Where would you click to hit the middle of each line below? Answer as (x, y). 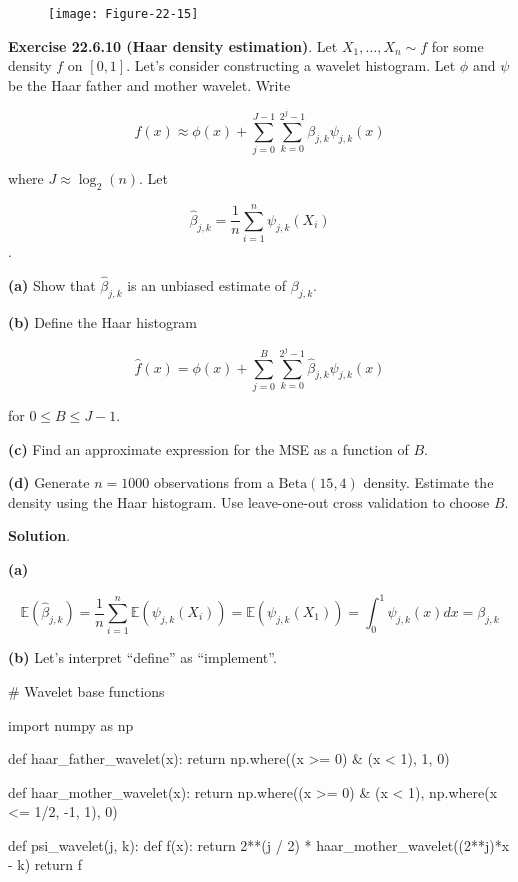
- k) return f (45, 864)
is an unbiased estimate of (207, 284)
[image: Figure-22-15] (123, 14)
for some (457, 45)
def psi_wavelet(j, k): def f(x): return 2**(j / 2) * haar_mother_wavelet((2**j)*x (259, 844)
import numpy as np (71, 724)
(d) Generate (49, 482)
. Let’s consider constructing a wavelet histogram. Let (291, 65)
